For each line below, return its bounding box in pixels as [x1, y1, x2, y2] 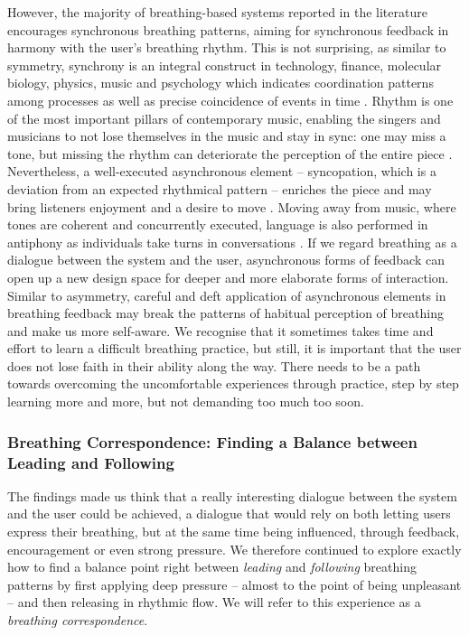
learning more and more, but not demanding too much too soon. [7, 392, 364, 411]
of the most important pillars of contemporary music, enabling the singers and [7, 108, 441, 127]
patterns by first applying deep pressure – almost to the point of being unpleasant [7, 574, 462, 593]
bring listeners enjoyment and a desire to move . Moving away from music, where [7, 197, 456, 216]
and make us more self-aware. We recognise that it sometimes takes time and [7, 321, 434, 340]
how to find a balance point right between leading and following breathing [7, 557, 417, 576]
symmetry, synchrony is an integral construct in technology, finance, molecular [7, 55, 442, 74]
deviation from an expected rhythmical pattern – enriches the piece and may [7, 179, 432, 198]
